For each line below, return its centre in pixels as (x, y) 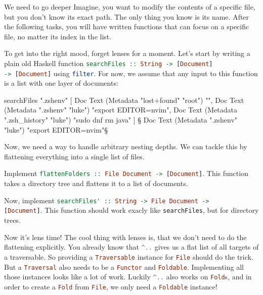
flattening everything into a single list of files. (74, 156)
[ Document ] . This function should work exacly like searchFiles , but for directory (131, 210)
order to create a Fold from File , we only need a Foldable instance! (111, 286)
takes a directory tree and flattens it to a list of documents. (96, 183)
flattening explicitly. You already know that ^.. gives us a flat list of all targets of (131, 247)
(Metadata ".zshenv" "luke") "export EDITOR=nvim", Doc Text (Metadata (121, 110)
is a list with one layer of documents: (61, 83)
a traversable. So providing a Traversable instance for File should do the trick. (129, 256)
